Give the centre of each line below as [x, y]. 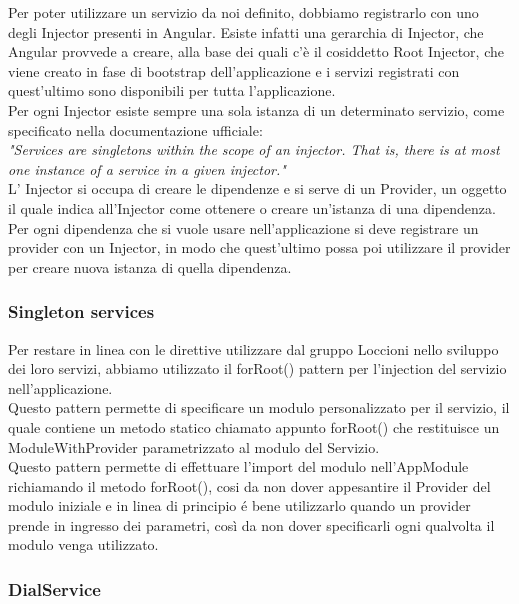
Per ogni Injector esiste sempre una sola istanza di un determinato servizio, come [256, 109]
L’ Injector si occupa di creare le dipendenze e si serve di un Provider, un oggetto [257, 188]
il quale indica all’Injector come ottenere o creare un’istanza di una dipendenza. [252, 207]
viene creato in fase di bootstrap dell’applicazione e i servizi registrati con [234, 70]
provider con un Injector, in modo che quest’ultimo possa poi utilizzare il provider [259, 247]
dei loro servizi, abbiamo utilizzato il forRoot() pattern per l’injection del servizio [257, 368]
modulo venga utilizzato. [83, 544]
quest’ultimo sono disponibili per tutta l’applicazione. [172, 90]
